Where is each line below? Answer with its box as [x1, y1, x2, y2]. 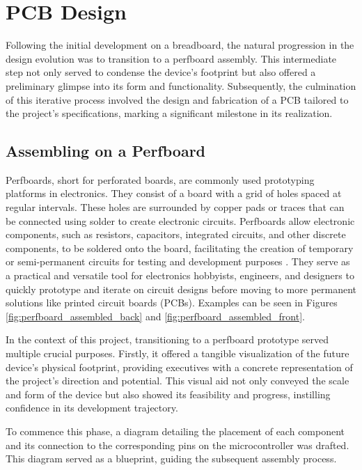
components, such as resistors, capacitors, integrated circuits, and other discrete [6, 227, 346, 242]
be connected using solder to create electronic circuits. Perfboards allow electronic [6, 213, 355, 228]
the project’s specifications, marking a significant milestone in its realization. [6, 106, 333, 120]
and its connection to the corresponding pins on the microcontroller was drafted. [6, 437, 349, 452]
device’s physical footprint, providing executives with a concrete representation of [6, 359, 353, 374]
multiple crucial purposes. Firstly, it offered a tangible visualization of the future [6, 346, 349, 361]
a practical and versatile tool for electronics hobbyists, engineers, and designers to [6, 268, 354, 283]
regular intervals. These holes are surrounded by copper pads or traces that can [6, 200, 345, 214]
